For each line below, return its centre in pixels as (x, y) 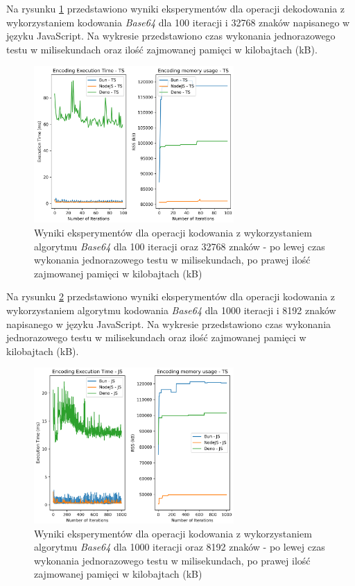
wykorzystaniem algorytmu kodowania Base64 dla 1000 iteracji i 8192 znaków (171, 310)
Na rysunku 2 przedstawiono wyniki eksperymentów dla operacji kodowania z (171, 296)
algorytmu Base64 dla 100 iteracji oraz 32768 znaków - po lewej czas (180, 246)
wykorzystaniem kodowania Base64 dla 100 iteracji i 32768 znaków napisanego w (178, 22)
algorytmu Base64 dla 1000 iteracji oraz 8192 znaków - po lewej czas (180, 547)
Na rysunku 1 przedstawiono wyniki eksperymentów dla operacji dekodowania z (176, 8)
